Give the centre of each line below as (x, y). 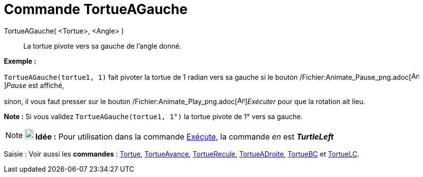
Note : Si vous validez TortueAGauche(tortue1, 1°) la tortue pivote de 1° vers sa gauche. (153, 116)
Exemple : (20, 61)
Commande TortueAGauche (96, 9)
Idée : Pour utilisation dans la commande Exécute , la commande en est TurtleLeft (185, 136)
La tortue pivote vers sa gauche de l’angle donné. (102, 46)
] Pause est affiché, (34, 85)
